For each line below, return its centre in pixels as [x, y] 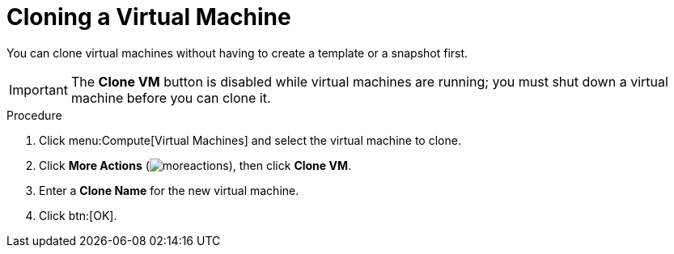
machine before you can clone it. [171, 97]
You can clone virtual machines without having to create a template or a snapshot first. [237, 53]
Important [38, 89]
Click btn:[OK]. [78, 215]
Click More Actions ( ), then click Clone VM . [195, 165]
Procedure [34, 115]
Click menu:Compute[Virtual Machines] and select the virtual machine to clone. [250, 140]
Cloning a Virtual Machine [149, 17]
